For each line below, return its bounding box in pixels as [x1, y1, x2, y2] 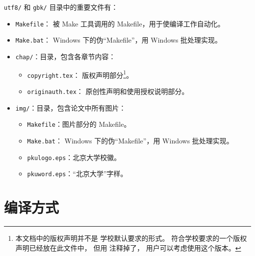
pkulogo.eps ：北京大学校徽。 [27, 152, 121, 162]
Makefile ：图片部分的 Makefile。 [27, 119, 131, 129]
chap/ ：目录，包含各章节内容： [15, 51, 116, 61]
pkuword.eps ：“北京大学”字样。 [27, 168, 127, 179]
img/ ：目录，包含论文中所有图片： [15, 102, 126, 113]
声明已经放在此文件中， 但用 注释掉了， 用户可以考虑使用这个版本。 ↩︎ [15, 242, 241, 253]
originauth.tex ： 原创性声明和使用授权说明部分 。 [27, 86, 189, 96]
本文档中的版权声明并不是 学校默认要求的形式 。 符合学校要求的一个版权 [15, 233, 247, 243]
